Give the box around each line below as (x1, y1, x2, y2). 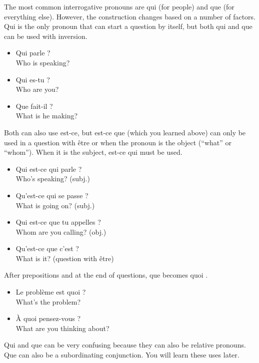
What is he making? (15, 110, 78, 121)
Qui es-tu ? (15, 74, 50, 84)
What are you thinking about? (15, 323, 109, 333)
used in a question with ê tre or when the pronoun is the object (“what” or (4, 137, 232, 147)
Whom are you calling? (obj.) (15, 226, 106, 237)
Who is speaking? (15, 57, 70, 67)
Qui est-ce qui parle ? (15, 163, 82, 174)
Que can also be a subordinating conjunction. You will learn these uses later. (4, 350, 239, 360)
